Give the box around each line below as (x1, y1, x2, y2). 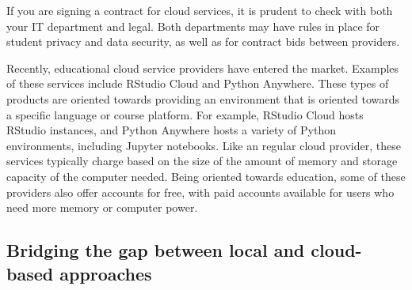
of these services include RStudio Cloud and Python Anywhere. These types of (6, 75, 389, 92)
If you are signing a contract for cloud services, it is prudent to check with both (6, 2, 393, 18)
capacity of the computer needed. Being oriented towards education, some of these (6, 168, 406, 184)
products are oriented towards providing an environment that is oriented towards (6, 90, 400, 107)
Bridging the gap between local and (6, 238, 305, 262)
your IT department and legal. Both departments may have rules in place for (6, 17, 380, 34)
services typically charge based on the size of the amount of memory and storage (6, 153, 398, 169)
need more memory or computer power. (6, 199, 198, 216)
